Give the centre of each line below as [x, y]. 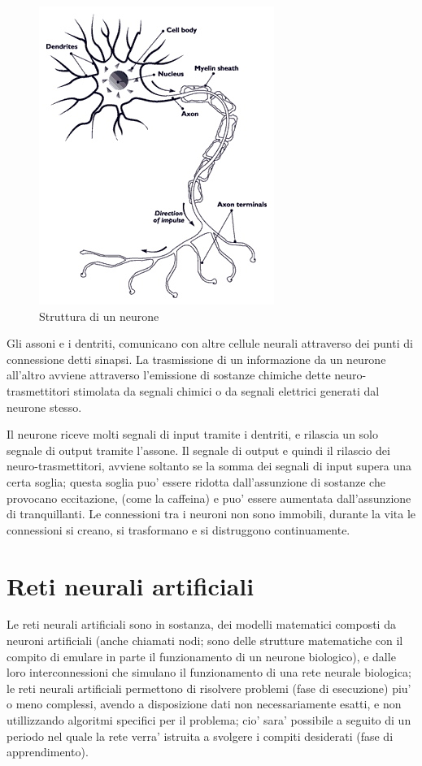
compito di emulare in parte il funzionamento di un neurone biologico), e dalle [201, 656]
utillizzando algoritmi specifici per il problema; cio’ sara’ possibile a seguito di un [209, 720]
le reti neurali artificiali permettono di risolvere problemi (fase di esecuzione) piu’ [209, 688]
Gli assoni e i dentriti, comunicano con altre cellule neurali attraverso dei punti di [210, 343]
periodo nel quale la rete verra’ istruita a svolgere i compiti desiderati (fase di [200, 736]
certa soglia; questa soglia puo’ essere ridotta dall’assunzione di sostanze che [196, 481]
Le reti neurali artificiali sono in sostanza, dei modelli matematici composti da [201, 624]
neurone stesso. [44, 407]
